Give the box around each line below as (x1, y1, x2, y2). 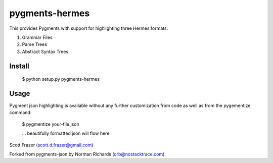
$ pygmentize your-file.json (22, 121, 79, 127)
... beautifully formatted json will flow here (22, 130, 110, 136)
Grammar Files (22, 34, 53, 40)
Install (9, 62, 30, 70)
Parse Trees (22, 41, 48, 47)
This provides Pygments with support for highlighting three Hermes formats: (9, 25, 168, 31)
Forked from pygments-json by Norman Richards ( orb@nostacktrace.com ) (9, 151, 165, 157)
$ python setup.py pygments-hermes (22, 76, 100, 82)
